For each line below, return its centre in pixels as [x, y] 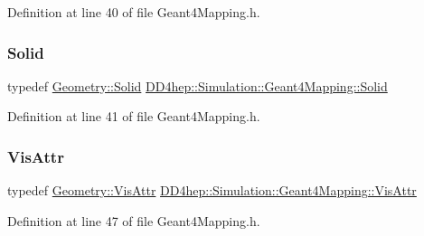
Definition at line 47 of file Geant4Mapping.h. [134, 220]
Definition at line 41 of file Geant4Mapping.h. [134, 116]
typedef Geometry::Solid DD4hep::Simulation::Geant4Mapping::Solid [198, 85]
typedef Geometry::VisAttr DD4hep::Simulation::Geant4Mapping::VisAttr [212, 190]
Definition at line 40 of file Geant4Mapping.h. [134, 12]
